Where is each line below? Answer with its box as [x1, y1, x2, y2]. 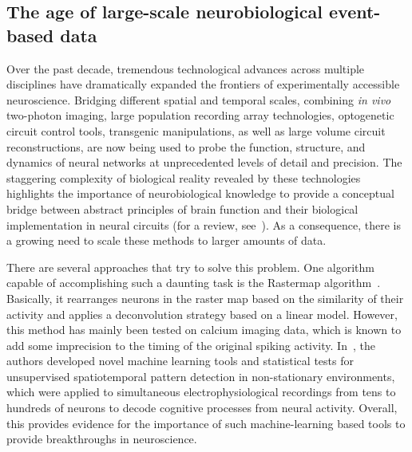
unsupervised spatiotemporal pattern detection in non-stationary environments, [6, 367, 395, 384]
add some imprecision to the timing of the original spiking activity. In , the [6, 336, 375, 353]
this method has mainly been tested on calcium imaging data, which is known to [6, 321, 402, 338]
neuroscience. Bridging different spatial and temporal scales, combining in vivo [6, 91, 391, 108]
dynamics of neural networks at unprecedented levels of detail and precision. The [6, 154, 402, 171]
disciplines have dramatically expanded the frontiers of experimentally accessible [6, 76, 400, 92]
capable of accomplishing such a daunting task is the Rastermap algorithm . [6, 274, 381, 291]
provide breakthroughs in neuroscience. [6, 430, 197, 447]
